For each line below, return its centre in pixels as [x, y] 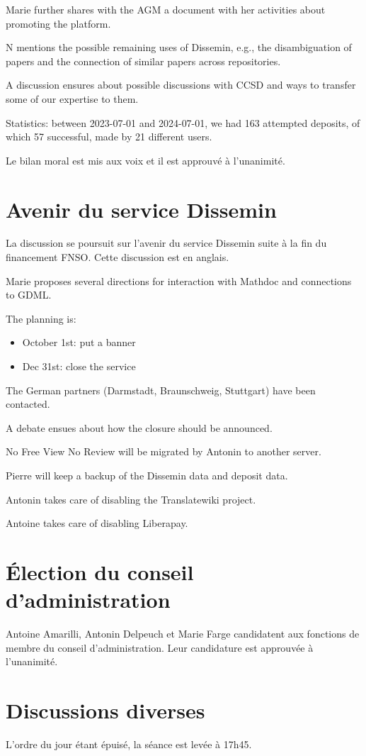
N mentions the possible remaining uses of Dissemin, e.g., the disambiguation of [179, 47]
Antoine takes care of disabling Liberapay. [97, 523]
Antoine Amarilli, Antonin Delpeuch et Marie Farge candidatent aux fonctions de [183, 634]
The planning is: [41, 318]
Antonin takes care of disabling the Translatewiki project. [131, 499]
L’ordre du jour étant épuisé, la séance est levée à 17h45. [129, 744]
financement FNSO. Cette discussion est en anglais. [118, 257]
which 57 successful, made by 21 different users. [109, 137]
